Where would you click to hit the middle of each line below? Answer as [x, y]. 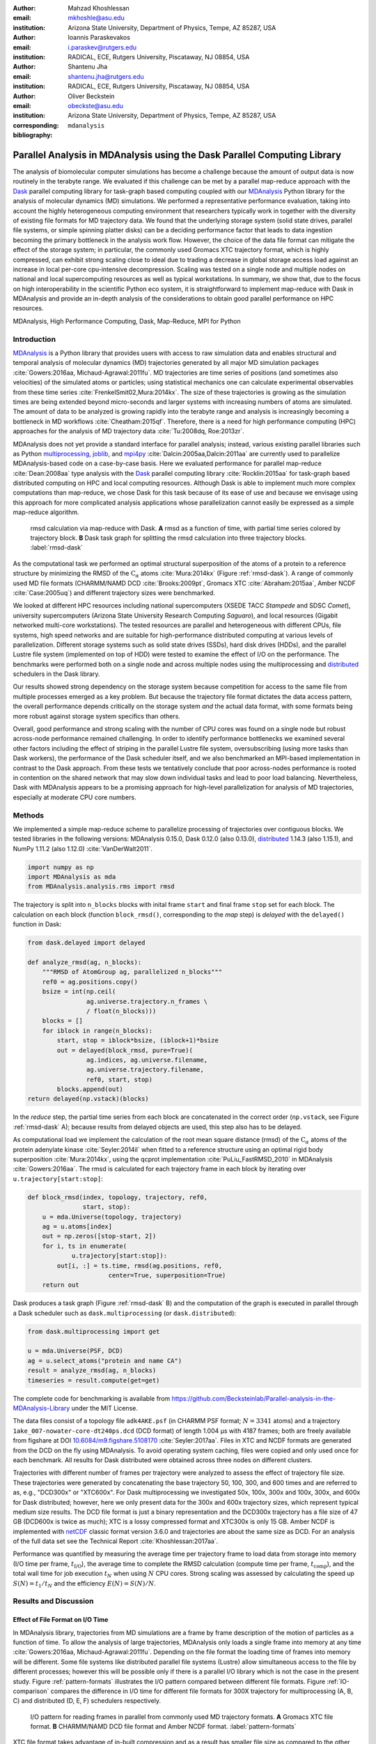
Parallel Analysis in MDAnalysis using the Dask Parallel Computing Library [177, 155]
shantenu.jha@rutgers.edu [106, 76]
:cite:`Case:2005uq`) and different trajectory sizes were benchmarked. [114, 592]
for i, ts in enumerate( [85, 1246]
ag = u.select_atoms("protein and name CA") [105, 1361]
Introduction [34, 339]
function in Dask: [37, 924]
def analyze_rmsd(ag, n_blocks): [85, 962]
